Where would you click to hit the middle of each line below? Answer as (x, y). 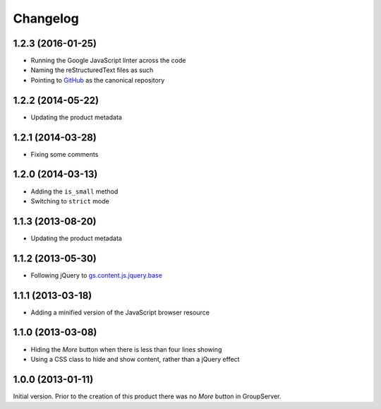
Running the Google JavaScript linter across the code (108, 61)
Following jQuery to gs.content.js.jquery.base (96, 275)
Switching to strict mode (70, 201)
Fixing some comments (65, 154)
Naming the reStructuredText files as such (92, 70)
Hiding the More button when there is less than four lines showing (126, 349)
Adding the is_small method (74, 191)
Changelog (46, 18)
